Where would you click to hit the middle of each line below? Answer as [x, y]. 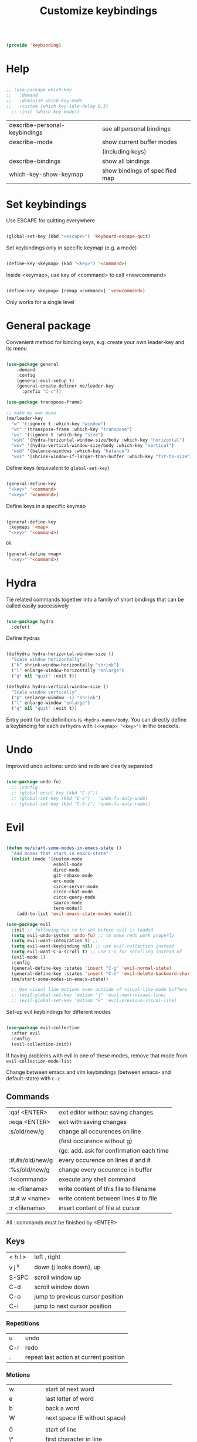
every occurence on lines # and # [105, 1160]
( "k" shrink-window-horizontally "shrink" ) [65, 665]
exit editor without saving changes [106, 1113]
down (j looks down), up [67, 1267]
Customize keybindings [98, 11]
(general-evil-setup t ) [46, 380]
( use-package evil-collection [43, 1028]
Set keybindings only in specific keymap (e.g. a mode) [72, 248]
